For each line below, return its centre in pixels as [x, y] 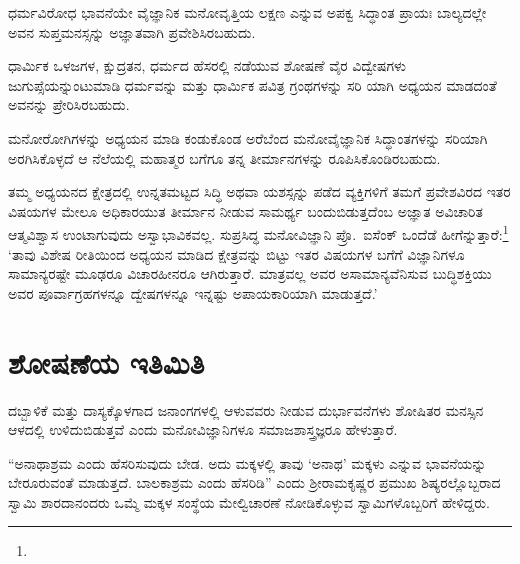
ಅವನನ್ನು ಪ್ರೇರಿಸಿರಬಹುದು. [69, 104]
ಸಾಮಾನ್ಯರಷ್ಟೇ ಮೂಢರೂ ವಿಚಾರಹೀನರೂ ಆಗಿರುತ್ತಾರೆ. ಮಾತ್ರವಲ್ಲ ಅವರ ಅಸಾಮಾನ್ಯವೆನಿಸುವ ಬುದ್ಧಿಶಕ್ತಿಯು [250, 273]
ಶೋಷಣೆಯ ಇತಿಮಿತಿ [106, 361]
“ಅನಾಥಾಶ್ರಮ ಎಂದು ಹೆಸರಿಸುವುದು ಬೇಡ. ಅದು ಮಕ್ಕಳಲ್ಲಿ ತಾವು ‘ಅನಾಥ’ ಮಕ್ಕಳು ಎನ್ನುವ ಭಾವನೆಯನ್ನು [247, 462]
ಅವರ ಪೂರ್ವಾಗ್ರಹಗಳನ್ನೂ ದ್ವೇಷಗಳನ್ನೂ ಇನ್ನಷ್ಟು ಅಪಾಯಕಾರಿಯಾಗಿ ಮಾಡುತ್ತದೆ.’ [193, 292]
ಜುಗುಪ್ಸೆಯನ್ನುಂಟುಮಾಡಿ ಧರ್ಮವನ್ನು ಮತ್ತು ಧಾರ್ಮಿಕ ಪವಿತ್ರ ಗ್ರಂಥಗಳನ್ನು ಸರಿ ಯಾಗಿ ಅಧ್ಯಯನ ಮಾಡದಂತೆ [252, 84]
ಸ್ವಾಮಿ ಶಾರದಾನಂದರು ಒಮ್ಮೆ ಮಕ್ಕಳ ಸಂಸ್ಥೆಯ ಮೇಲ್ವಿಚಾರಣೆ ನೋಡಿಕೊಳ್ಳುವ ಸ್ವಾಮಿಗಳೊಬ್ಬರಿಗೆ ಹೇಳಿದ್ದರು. [249, 501]
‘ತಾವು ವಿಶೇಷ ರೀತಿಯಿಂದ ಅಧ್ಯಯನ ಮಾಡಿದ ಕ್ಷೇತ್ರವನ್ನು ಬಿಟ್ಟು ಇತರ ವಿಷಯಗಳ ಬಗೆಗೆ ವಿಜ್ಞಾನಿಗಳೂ [236, 253]
